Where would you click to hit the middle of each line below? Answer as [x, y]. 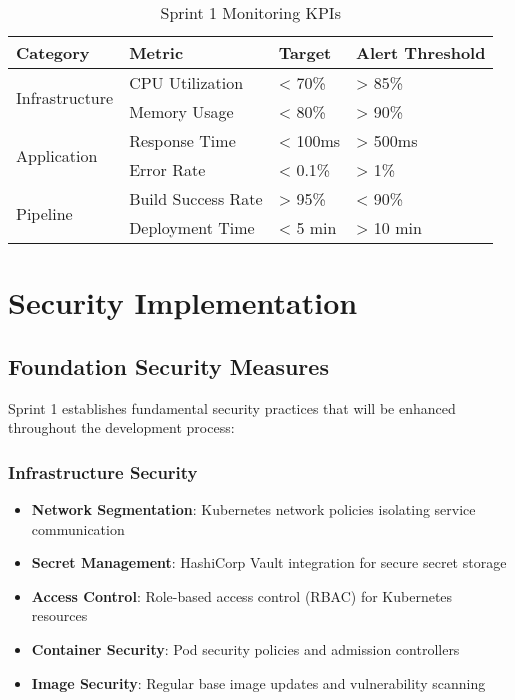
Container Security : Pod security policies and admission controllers [245, 648]
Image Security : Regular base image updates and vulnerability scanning [258, 682]
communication [78, 528]
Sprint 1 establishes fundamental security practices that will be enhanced [232, 407]
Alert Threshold [421, 52]
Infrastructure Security [103, 471]
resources [59, 615]
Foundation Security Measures [168, 365]
